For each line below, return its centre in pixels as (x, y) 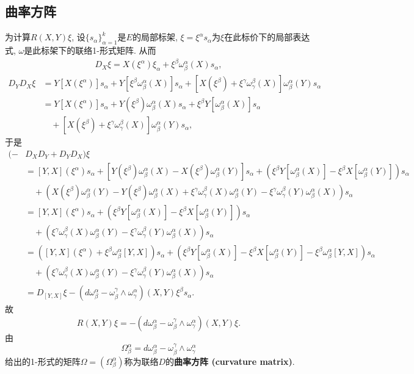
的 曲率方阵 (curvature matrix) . (230, 361)
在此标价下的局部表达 (267, 37)
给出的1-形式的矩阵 (43, 361)
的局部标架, (155, 37)
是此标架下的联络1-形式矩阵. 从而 (90, 50)
